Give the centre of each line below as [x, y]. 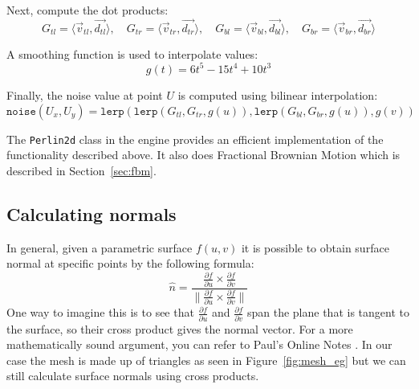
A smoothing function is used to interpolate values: [132, 53]
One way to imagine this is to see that [100, 312]
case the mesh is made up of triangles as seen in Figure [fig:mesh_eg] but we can [206, 360]
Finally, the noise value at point [85, 94]
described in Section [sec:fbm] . [81, 170]
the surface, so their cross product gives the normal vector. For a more [180, 328]
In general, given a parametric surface [100, 247]
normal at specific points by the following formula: [130, 263]
